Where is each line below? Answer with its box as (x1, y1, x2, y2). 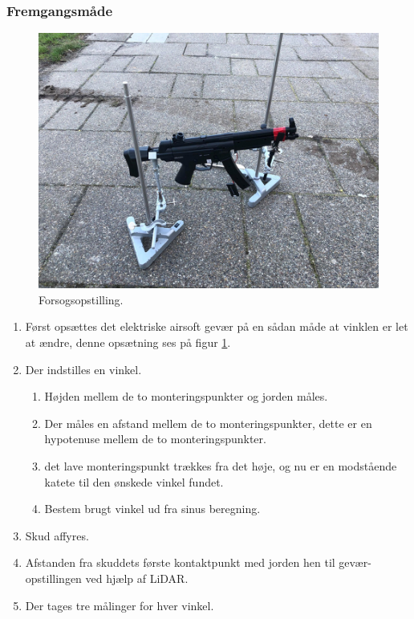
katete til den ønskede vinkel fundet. (44, 473, 224, 490)
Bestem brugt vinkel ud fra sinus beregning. (44, 500, 261, 517)
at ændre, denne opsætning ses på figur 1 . (25, 334, 231, 350)
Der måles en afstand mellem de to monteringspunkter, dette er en (44, 414, 372, 431)
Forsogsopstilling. (39, 291, 124, 307)
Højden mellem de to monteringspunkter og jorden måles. (44, 388, 328, 405)
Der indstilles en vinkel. (25, 360, 142, 377)
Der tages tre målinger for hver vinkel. (25, 597, 214, 613)
